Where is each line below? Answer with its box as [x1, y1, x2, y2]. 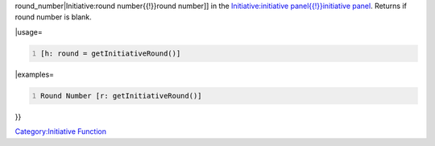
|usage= [14, 27, 43, 36]
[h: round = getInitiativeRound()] [40, 48, 181, 58]
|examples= [14, 69, 55, 79]
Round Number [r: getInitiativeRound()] [40, 91, 202, 100]
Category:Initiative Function [14, 127, 106, 136]
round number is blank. [14, 12, 92, 22]
